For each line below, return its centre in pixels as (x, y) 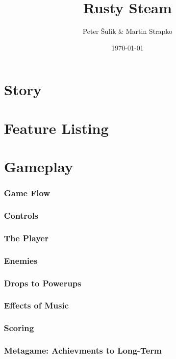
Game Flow (27, 193)
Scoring (19, 328)
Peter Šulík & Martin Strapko (127, 31)
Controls (21, 216)
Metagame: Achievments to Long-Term (83, 350)
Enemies (21, 260)
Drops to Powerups (43, 283)
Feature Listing (56, 128)
